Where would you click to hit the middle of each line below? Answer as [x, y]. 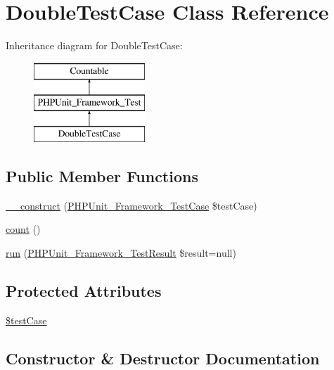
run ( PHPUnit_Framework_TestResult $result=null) [121, 253]
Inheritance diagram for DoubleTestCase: [94, 45]
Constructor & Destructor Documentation [163, 358]
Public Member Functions [102, 176]
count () [23, 229]
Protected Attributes [84, 291]
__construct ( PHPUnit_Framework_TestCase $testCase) [131, 205]
